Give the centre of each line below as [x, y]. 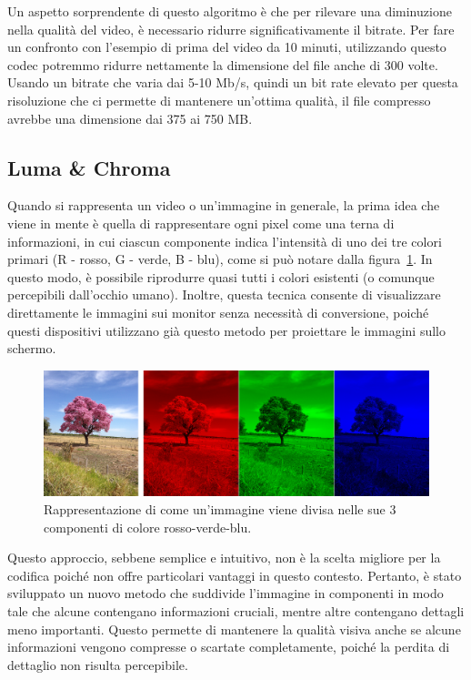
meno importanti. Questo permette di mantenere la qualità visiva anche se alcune [234, 629]
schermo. [32, 348]
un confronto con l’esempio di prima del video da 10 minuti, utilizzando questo [227, 47]
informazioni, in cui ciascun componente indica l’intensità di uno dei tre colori [225, 241]
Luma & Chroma [89, 167]
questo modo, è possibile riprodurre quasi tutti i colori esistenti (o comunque [221, 276]
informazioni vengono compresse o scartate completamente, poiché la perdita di [229, 647]
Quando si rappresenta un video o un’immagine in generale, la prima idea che [224, 205]
